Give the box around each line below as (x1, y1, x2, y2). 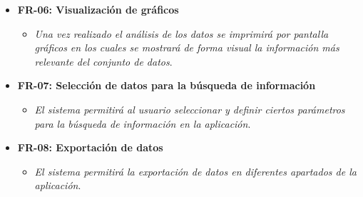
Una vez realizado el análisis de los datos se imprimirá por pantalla (34, 26, 329, 41)
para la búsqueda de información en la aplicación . (34, 116, 251, 131)
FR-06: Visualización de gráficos (17, 2, 179, 16)
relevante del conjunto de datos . (34, 54, 173, 69)
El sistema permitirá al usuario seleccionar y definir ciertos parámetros (34, 101, 345, 116)
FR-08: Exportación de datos (17, 140, 163, 155)
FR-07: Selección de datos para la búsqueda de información (17, 78, 316, 93)
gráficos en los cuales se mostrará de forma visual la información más (34, 40, 339, 55)
